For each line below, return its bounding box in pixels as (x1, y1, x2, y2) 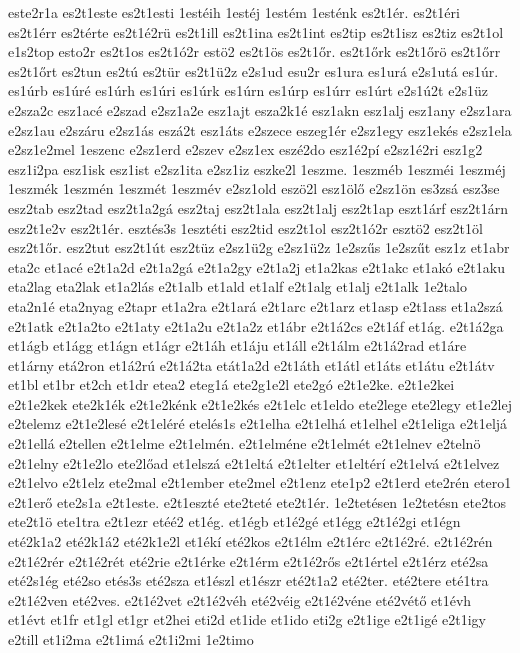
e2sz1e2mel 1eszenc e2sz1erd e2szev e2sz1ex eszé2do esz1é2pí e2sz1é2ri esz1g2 (8, 139, 483, 160)
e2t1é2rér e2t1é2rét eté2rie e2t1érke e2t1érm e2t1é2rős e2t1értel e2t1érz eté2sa (8, 550, 489, 571)
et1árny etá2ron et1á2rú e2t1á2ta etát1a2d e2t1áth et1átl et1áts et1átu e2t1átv (8, 354, 495, 375)
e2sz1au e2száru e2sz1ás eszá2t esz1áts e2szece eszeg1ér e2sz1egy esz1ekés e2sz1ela (8, 119, 512, 140)
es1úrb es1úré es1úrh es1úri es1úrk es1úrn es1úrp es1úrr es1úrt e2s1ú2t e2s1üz (8, 80, 488, 101)
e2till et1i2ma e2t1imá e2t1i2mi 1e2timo (8, 629, 254, 649)
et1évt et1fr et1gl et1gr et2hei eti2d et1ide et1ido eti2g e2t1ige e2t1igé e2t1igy (8, 609, 486, 630)
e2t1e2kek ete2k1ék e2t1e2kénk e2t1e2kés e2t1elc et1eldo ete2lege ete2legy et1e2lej (8, 393, 512, 414)
